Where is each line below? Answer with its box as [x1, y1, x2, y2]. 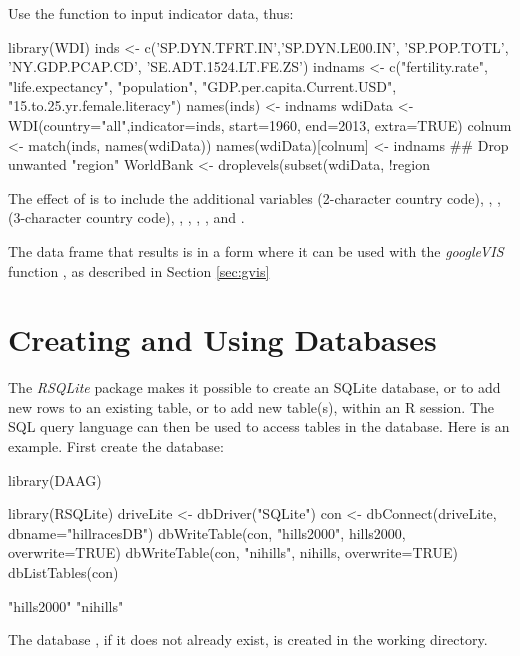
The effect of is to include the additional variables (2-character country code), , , [8, 187, 502, 208]
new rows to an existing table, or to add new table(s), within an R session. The [8, 396, 495, 417]
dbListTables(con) [8, 562, 119, 582]
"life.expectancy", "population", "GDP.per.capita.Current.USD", [8, 75, 397, 96]
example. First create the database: [8, 436, 224, 457]
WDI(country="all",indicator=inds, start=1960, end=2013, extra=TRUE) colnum [8, 114, 512, 135]
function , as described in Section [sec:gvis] [8, 260, 270, 281]
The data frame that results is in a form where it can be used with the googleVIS [8, 240, 504, 261]
